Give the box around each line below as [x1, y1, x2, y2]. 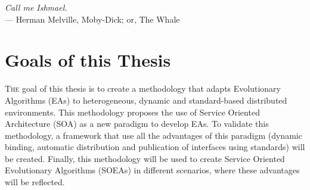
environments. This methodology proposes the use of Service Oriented [5, 105, 260, 118]
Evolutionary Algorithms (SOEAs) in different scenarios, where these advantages [5, 164, 300, 176]
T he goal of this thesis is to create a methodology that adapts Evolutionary [5, 82, 281, 95]
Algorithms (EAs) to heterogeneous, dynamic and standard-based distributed [5, 94, 287, 106]
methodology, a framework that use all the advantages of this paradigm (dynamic [5, 129, 302, 141]
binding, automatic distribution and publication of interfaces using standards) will [5, 141, 305, 153]
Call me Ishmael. [5, 1, 67, 13]
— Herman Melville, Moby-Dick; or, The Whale [5, 13, 180, 25]
